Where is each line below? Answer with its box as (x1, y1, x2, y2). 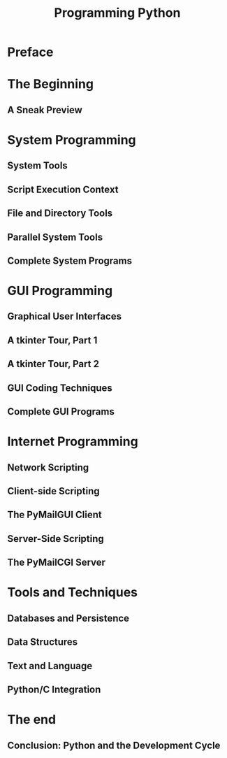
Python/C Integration (7, 683, 101, 695)
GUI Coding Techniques (7, 382, 113, 394)
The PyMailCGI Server (7, 557, 106, 568)
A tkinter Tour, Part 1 (7, 334, 98, 346)
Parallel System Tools (7, 231, 103, 243)
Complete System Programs (7, 255, 133, 266)
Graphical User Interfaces (7, 310, 122, 322)
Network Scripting (7, 462, 89, 473)
